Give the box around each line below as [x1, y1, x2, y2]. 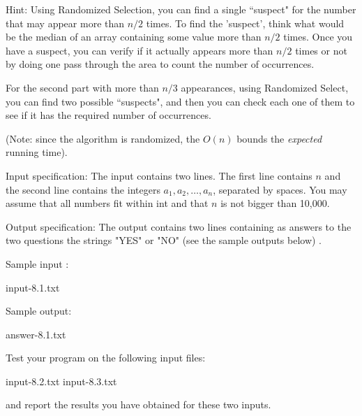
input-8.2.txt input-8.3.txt [6, 373, 117, 388]
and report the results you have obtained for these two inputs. [6, 397, 271, 412]
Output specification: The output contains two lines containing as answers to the [6, 219, 352, 234]
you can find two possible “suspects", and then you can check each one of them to [6, 94, 355, 108]
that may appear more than [6, 15, 125, 30]
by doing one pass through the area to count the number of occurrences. [6, 57, 315, 71]
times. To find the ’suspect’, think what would [146, 15, 345, 30]
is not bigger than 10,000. [220, 196, 330, 210]
